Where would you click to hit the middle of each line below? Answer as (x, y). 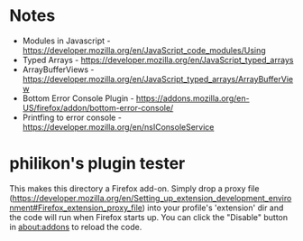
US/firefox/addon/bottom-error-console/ (98, 107)
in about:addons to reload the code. (76, 227)
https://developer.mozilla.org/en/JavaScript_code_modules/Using (144, 50)
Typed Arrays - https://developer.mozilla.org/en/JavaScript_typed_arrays (158, 60)
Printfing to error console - (72, 117)
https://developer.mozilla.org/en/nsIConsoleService (118, 126)
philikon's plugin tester (97, 164)
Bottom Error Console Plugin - (78, 98)
